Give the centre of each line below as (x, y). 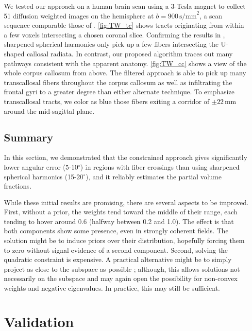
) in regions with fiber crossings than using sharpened (160, 166)
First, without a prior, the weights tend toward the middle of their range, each (121, 212)
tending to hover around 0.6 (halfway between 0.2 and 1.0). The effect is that (119, 221)
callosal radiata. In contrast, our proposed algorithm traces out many (130, 53)
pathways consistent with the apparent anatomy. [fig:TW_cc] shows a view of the (125, 63)
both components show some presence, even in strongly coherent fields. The (116, 231)
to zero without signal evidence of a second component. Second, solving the (116, 250)
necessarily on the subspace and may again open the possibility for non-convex (121, 278)
